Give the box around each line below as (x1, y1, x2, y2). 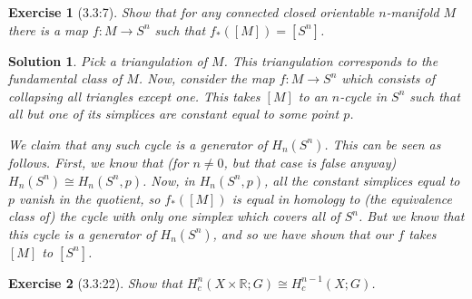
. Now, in (143, 170, 195, 189)
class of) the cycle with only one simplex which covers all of (8, 207, 340, 226)
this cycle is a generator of (8, 224, 156, 243)
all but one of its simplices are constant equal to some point (8, 104, 339, 123)
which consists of (341, 69, 436, 88)
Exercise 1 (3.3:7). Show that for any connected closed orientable (8, 3, 375, 21)
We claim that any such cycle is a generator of (8, 134, 268, 153)
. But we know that (358, 207, 465, 226)
